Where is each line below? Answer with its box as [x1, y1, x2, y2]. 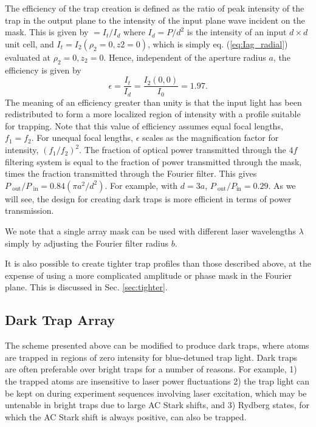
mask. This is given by [5, 26, 89, 38]
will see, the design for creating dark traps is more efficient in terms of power [5, 192, 292, 205]
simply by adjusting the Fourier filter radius [5, 236, 168, 249]
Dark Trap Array [5, 310, 115, 329]
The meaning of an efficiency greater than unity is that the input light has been [5, 95, 302, 108]
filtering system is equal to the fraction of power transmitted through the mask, [5, 155, 302, 168]
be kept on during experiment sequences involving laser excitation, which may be [5, 386, 307, 399]
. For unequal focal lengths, [31, 131, 133, 144]
